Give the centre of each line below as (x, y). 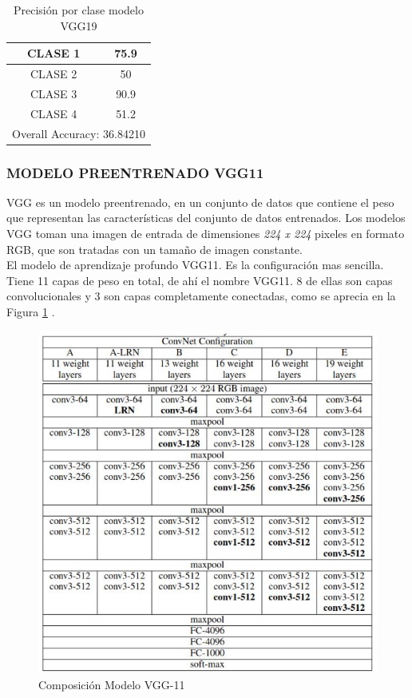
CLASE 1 (53, 53)
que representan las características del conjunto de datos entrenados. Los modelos (206, 218)
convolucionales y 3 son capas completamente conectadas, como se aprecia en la (201, 296)
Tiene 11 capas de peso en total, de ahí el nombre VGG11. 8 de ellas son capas (200, 280)
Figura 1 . (31, 312)
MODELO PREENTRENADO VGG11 (135, 172)
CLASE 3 (53, 93)
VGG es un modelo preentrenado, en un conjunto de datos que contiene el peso (200, 202)
